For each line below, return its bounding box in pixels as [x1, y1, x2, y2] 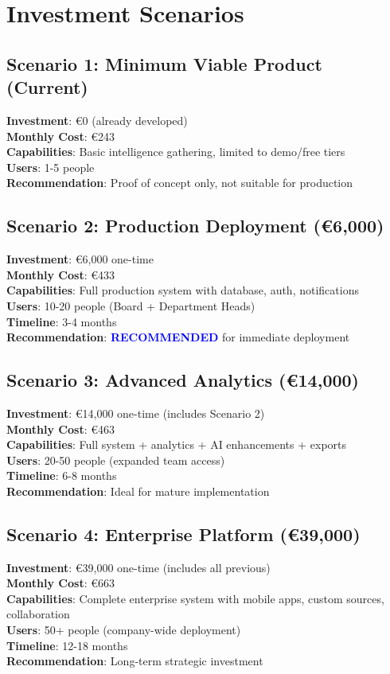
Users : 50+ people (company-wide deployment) [6, 621, 241, 638]
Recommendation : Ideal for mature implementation [6, 482, 270, 499]
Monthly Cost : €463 [6, 420, 115, 437]
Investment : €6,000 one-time [6, 251, 154, 267]
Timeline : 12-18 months [6, 637, 128, 653]
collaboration [6, 606, 70, 622]
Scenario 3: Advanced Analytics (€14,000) [6, 368, 359, 392]
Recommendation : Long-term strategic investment [6, 653, 263, 669]
